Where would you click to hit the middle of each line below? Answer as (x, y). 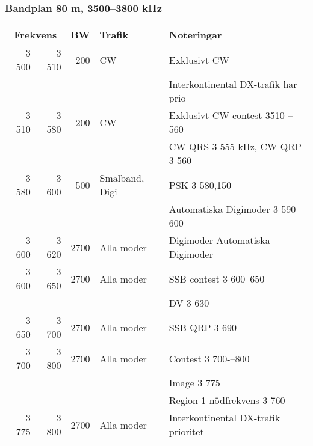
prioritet (186, 432)
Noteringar (195, 35)
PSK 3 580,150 (200, 185)
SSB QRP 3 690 (203, 327)
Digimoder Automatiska (219, 240)
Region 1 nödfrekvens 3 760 (227, 400)
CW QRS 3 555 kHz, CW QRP (235, 147)
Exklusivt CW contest (215, 115)
